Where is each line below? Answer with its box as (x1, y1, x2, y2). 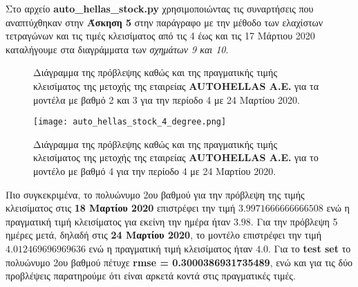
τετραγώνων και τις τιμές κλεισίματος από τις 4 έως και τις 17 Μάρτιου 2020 (6, 28, 315, 43)
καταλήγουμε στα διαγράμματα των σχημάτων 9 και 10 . (6, 41, 229, 56)
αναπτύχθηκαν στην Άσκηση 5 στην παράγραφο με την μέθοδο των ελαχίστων (6, 15, 323, 29)
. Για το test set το (268, 241, 351, 255)
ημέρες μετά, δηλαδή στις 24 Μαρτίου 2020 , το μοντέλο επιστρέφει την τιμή (6, 228, 322, 242)
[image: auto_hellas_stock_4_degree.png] (33, 117, 227, 127)
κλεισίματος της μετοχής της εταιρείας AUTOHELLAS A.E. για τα (33, 78, 319, 93)
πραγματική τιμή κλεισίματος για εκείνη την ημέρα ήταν (6, 214, 231, 228)
